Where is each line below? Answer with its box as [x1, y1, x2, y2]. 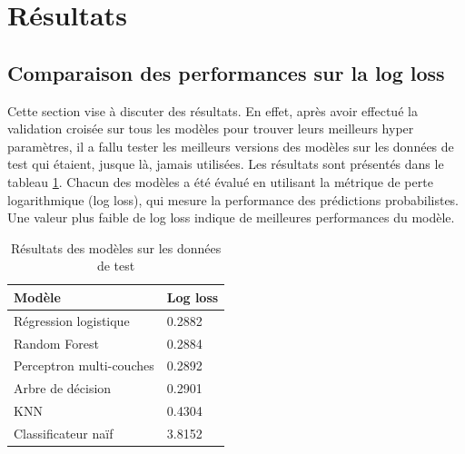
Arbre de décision [14, 379, 112, 398]
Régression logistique [14, 311, 130, 330]
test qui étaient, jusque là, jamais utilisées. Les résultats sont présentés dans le [7, 154, 444, 173]
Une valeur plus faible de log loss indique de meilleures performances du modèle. [7, 208, 455, 227]
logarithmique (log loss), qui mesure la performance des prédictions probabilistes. [7, 190, 460, 209]
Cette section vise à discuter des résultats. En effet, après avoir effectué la [7, 101, 418, 120]
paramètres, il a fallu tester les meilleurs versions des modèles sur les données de [7, 136, 454, 155]
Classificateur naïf [14, 423, 114, 442]
